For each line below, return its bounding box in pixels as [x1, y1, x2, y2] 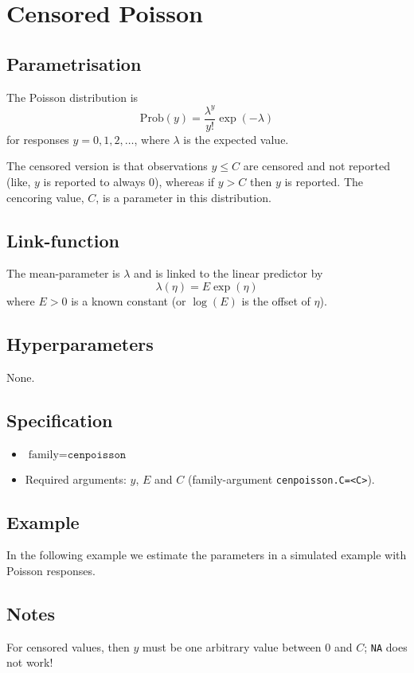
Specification [6, 407, 113, 432]
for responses [6, 130, 69, 147]
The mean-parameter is [6, 265, 120, 282]
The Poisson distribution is [6, 88, 139, 105]
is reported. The [284, 173, 364, 189]
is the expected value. [183, 130, 289, 147]
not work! [6, 654, 53, 671]
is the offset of [241, 292, 310, 309]
